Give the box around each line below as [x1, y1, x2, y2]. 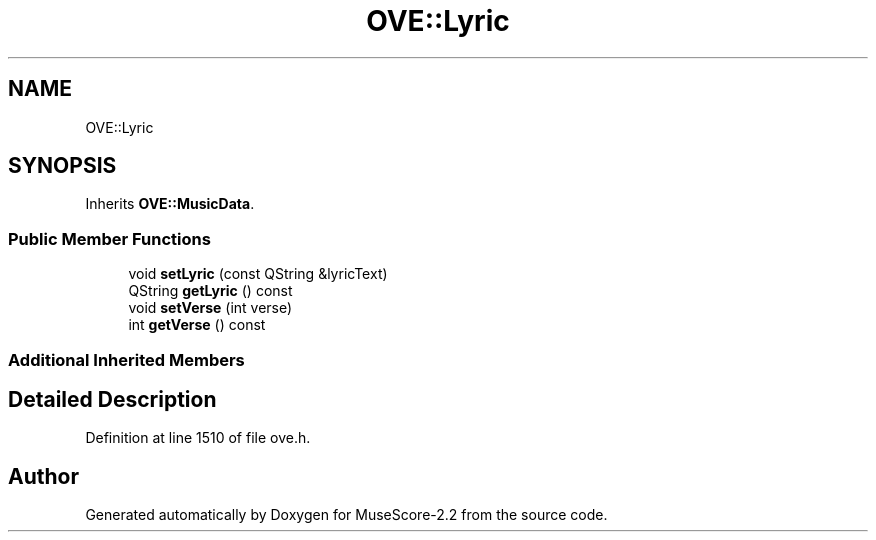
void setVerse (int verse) [128, 299, 293, 317]
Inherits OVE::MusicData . [85, 195, 255, 213]
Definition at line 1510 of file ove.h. [85, 429, 311, 447]
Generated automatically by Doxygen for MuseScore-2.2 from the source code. [85, 506, 608, 524]
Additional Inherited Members [8, 349, 245, 370]
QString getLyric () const [128, 282, 293, 300]
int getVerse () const [128, 316, 266, 334]
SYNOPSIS [8, 153, 117, 179]
